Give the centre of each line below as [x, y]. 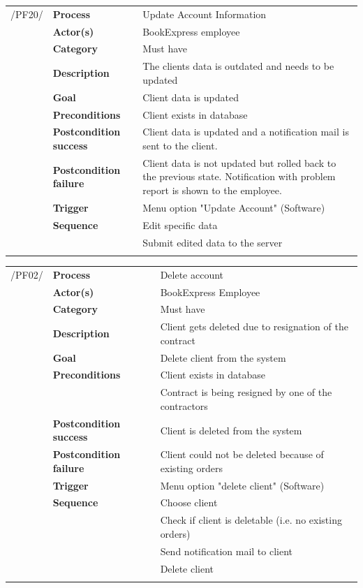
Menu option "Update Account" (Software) [234, 207]
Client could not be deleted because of [242, 454]
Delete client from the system [223, 357]
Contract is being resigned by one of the [246, 392]
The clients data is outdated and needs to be [238, 66]
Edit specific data [180, 225]
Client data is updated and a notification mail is [246, 132]
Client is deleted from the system [231, 430]
